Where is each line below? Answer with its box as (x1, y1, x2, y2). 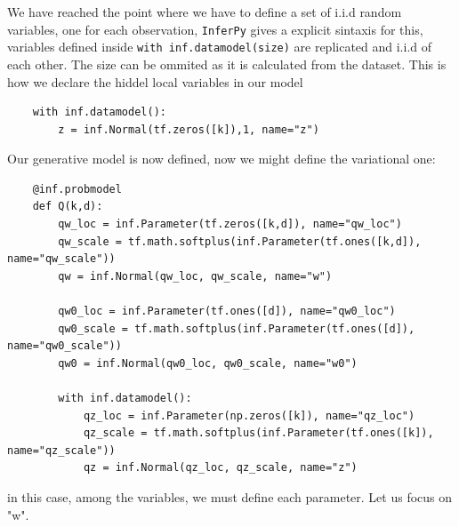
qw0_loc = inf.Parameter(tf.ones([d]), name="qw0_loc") (58, 305, 396, 318)
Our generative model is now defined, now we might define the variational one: (7, 149, 436, 168)
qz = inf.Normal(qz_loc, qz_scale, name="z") (83, 461, 358, 475)
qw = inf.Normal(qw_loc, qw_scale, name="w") (58, 269, 333, 283)
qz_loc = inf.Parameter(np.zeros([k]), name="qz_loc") (83, 409, 415, 422)
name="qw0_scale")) (7, 339, 122, 353)
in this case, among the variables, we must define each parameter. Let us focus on (7, 487, 453, 506)
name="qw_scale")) (7, 252, 116, 266)
